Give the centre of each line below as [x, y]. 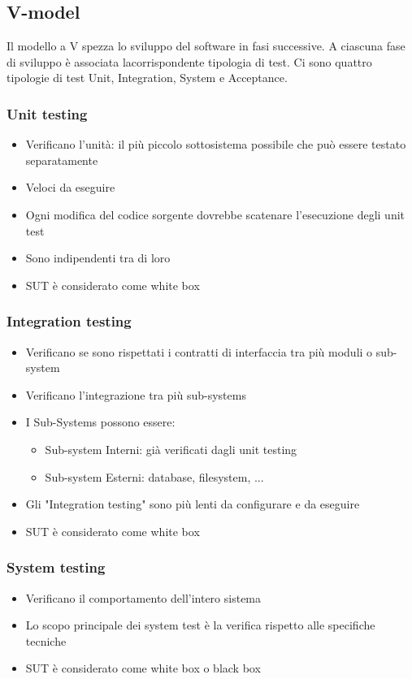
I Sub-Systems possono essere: [100, 422]
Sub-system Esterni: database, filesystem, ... [154, 476]
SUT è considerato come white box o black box [143, 668]
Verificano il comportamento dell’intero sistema [143, 597]
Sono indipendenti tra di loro [98, 258]
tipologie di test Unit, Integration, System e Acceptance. [147, 78]
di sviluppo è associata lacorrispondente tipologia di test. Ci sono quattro [189, 61]
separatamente [62, 160]
